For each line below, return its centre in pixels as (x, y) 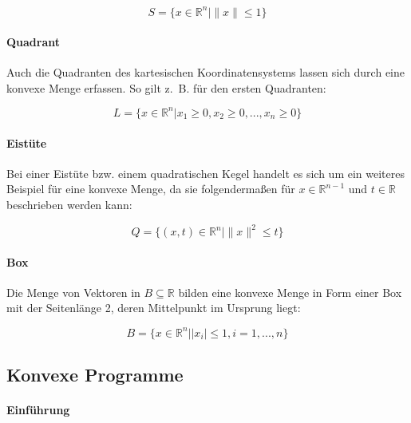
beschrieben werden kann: (69, 204)
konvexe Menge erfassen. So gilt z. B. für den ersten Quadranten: (166, 87)
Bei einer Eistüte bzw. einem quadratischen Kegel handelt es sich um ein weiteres (205, 173)
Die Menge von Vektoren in (73, 292)
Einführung (38, 409)
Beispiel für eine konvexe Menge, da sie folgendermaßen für (151, 189)
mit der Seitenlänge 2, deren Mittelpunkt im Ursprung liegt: (154, 308)
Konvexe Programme (95, 374)
